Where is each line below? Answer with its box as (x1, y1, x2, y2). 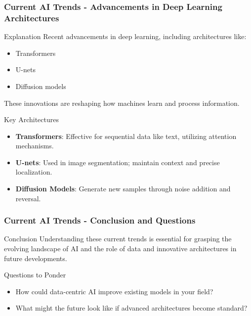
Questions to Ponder (4, 270, 66, 280)
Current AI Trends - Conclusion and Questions (4, 214, 196, 226)
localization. (15, 167, 52, 177)
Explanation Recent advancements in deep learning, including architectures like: (4, 31, 247, 42)
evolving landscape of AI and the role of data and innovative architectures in (4, 243, 237, 254)
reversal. (15, 193, 41, 203)
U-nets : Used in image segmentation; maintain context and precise (15, 157, 220, 167)
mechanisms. (15, 140, 54, 151)
